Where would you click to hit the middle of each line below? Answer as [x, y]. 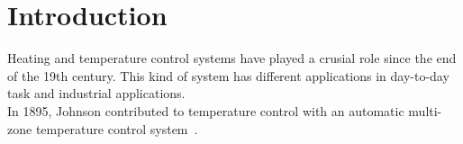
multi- [425, 110]
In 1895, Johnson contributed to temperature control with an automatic [206, 110]
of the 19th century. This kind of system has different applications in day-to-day [228, 75]
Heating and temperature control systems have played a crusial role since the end [232, 58]
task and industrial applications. [96, 93]
